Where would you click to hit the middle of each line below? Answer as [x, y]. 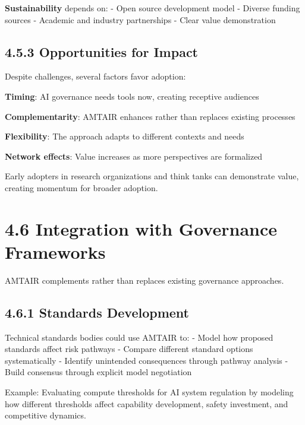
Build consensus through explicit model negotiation [98, 372]
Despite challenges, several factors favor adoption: [95, 76]
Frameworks [55, 251]
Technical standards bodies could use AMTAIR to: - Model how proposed [139, 337]
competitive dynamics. [45, 415]
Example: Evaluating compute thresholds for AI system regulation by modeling [149, 392]
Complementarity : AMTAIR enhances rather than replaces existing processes [150, 116]
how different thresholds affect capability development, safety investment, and [147, 403]
